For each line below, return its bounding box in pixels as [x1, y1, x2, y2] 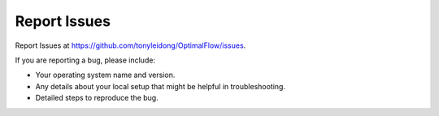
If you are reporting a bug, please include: [15, 55, 156, 65]
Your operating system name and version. [35, 70, 176, 80]
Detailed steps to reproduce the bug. [35, 93, 159, 103]
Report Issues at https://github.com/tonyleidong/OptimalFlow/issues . [15, 41, 246, 50]
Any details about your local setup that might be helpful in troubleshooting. [35, 81, 286, 91]
